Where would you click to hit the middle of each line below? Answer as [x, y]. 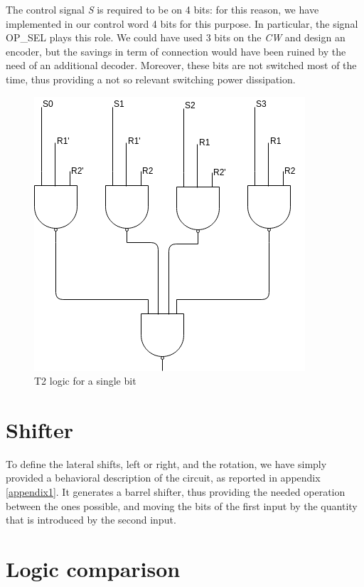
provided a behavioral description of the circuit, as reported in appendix [163, 478]
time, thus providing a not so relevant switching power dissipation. [151, 79]
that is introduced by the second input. [91, 520]
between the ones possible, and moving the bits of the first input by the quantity [182, 505]
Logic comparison [93, 569]
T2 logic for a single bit [85, 381]
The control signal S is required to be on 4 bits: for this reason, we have [162, 9]
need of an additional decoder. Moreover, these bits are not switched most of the [181, 65]
